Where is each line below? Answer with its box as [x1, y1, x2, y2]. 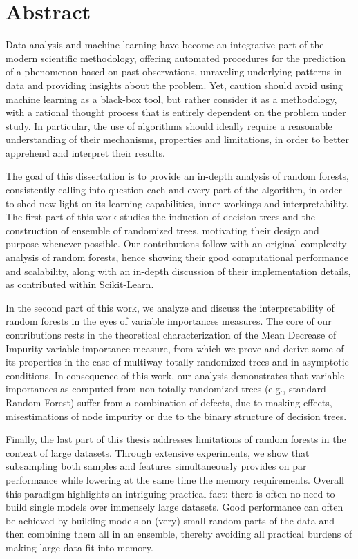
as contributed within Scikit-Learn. [6, 277, 154, 292]
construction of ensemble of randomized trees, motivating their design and [6, 222, 319, 237]
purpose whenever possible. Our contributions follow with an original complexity [6, 236, 347, 251]
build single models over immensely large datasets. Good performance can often [6, 500, 343, 514]
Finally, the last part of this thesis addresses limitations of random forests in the [6, 432, 346, 446]
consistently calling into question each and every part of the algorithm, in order [6, 182, 342, 197]
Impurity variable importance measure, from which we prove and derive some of [6, 341, 344, 355]
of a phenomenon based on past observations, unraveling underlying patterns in [6, 64, 342, 79]
